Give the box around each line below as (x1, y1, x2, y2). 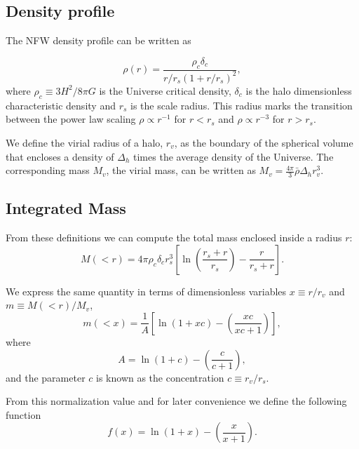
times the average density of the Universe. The (133, 149, 334, 163)
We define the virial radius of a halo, (6, 135, 163, 149)
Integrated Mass (6, 197, 126, 219)
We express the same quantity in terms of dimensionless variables (6, 283, 287, 298)
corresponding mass (6, 163, 90, 177)
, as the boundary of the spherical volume (174, 135, 353, 149)
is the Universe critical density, (99, 83, 231, 98)
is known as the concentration (96, 370, 224, 384)
